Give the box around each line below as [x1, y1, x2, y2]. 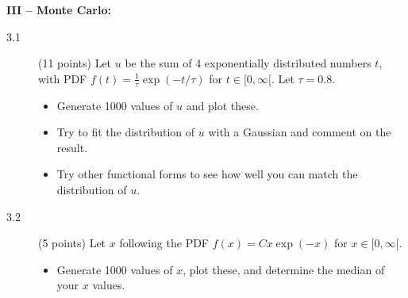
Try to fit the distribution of [56, 124, 195, 140]
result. [56, 139, 88, 155]
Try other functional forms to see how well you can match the [56, 166, 358, 182]
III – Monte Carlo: [6, 2, 111, 17]
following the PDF [119, 235, 209, 251]
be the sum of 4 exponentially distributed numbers [125, 55, 371, 71]
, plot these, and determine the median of [183, 261, 385, 277]
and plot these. [186, 97, 259, 113]
